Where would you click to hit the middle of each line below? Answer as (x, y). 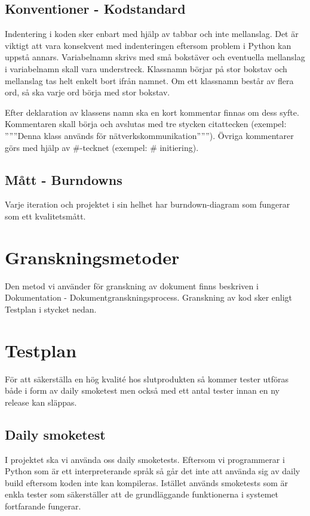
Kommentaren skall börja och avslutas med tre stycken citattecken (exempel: (146, 124)
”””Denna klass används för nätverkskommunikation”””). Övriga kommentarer (149, 135)
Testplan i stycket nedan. (51, 309)
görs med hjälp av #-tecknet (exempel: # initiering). (102, 147)
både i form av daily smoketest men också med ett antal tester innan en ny (142, 390)
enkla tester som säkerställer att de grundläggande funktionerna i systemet (142, 494)
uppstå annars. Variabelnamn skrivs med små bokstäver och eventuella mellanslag (155, 57)
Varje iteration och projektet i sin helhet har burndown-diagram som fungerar (148, 204)
